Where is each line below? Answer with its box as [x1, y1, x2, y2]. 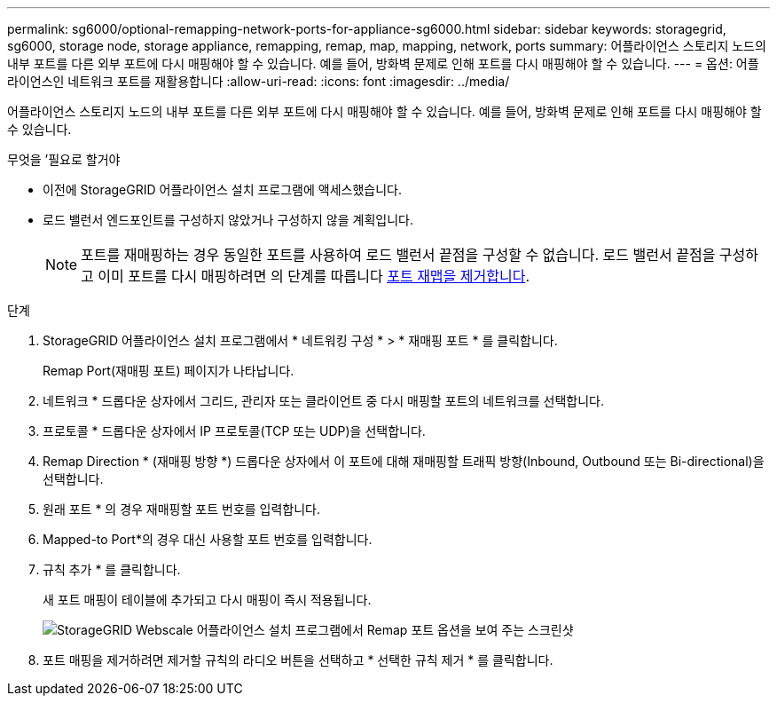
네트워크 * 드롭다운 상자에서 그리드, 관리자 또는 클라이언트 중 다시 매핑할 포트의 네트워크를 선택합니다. [43, 393, 604, 408]
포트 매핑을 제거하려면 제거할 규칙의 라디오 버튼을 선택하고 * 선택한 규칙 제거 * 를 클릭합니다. [43, 652, 553, 667]
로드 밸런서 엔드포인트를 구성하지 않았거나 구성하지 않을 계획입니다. [43, 212, 413, 227]
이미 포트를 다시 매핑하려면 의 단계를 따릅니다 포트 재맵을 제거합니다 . [98, 267, 530, 285]
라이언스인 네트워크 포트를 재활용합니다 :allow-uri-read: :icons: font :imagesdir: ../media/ [7, 74, 510, 89]
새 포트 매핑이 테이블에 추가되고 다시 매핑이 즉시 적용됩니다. [43, 592, 372, 607]
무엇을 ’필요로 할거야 [7, 152, 121, 167]
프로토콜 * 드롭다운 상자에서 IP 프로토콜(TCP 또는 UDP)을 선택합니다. [43, 423, 426, 438]
